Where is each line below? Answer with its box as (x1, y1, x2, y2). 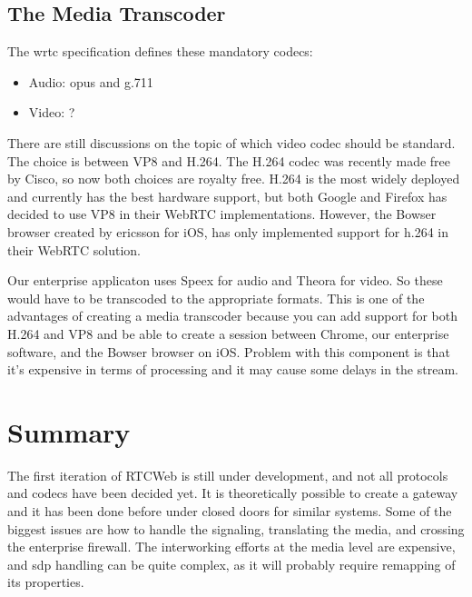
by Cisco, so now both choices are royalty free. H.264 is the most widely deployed (7, 169, 460, 188)
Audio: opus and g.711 (28, 72, 153, 91)
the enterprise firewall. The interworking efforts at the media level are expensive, (7, 537, 456, 556)
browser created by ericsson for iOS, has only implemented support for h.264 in (7, 222, 449, 241)
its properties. (7, 572, 84, 592)
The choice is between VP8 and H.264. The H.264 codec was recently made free (7, 151, 450, 170)
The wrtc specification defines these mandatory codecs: (7, 42, 313, 61)
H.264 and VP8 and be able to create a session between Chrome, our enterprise (7, 323, 449, 343)
